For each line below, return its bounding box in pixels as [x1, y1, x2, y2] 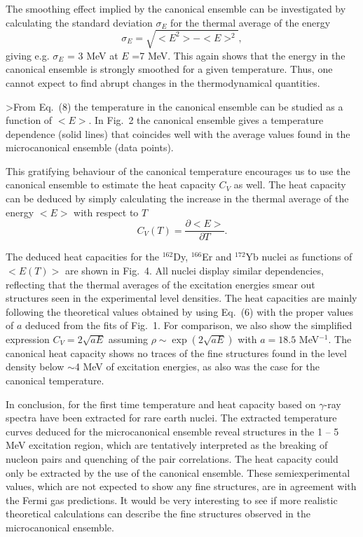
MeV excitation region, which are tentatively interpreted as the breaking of [6, 438, 328, 452]
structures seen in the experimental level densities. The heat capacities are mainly [6, 291, 357, 305]
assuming [108, 331, 148, 346]
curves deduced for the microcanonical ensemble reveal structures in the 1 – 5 [6, 424, 339, 438]
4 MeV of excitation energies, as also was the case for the [74, 359, 320, 374]
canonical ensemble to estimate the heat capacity [6, 177, 216, 192]
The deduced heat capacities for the [6, 249, 160, 264]
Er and [202, 249, 232, 264]
